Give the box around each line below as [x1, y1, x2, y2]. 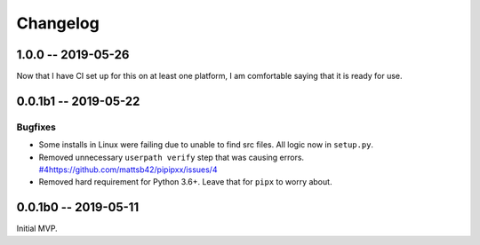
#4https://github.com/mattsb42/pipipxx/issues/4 [38, 164, 218, 175]
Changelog [16, 13, 100, 33]
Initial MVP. [16, 223, 58, 234]
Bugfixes [16, 121, 57, 133]
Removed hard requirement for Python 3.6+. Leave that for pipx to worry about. [38, 177, 332, 187]
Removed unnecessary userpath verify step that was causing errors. [38, 152, 305, 162]
